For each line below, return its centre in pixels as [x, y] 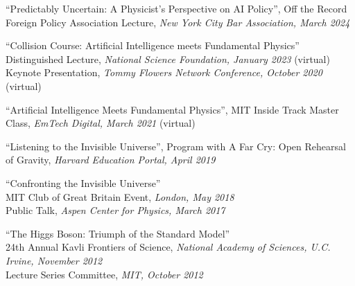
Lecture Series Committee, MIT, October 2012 [104, 274]
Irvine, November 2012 [54, 260]
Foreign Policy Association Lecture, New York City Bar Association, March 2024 [178, 22]
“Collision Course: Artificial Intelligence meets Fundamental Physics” [153, 45]
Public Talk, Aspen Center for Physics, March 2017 [115, 210]
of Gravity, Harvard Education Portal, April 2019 [111, 160]
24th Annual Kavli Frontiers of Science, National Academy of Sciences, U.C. [168, 247]
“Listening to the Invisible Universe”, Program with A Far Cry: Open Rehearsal [176, 146]
